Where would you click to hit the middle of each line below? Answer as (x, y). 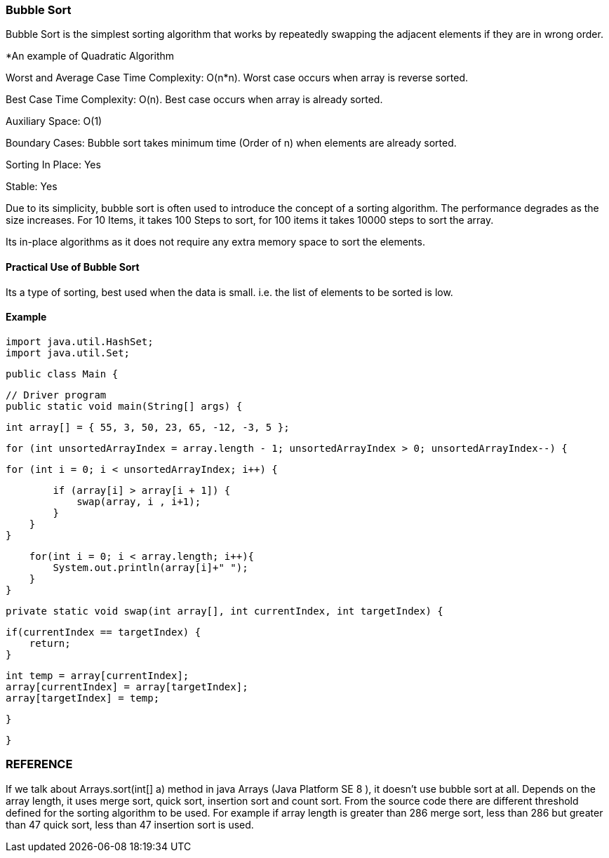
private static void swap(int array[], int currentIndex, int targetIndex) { (225, 611)
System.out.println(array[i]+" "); (150, 567)
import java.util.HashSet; (80, 341)
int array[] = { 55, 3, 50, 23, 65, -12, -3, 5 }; (148, 427)
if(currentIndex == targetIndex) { (103, 632)
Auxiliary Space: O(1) (54, 121)
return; (50, 643)
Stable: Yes (32, 187)
